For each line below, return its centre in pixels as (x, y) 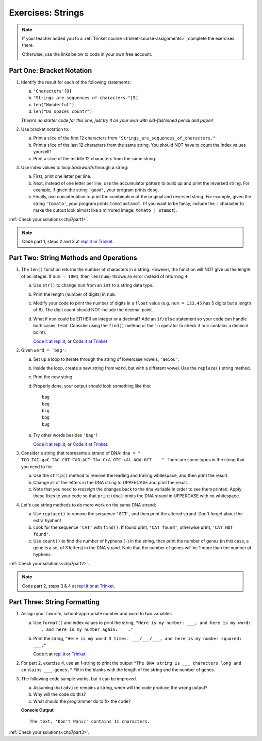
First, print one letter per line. (62, 176)
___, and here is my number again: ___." (83, 630)
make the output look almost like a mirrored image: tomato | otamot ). (105, 210)
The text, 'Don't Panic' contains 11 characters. (90, 721)
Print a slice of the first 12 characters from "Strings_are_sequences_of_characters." (124, 138)
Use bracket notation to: (45, 129)
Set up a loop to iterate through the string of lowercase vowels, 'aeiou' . (106, 359)
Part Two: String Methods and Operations (73, 258)
